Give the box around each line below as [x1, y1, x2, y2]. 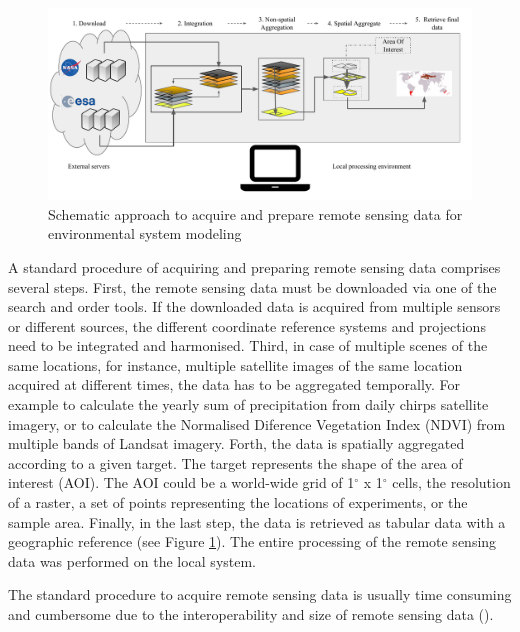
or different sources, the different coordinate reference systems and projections [8, 315, 486, 336]
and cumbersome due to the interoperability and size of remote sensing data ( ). [8, 604, 494, 624]
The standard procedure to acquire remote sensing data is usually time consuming [8, 584, 512, 605]
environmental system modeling [48, 223, 242, 244]
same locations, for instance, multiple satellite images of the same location [8, 354, 463, 375]
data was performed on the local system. [8, 550, 257, 571]
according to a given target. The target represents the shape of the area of [8, 452, 463, 473]
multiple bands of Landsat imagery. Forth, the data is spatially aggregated [8, 433, 465, 454]
